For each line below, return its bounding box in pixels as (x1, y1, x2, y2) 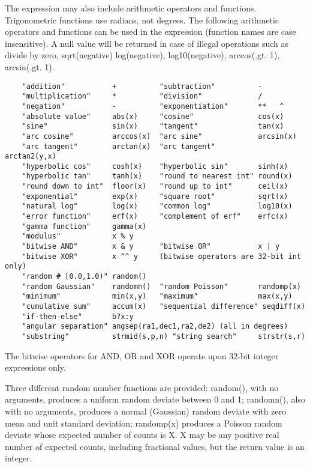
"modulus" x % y (22, 232, 134, 241)
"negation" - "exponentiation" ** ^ (22, 102, 284, 111)
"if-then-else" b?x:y (22, 312, 134, 321)
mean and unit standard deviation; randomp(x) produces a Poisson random (5, 416, 282, 429)
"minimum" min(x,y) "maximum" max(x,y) (22, 292, 293, 301)
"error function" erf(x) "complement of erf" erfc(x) (22, 212, 288, 221)
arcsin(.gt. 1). (5, 60, 55, 73)
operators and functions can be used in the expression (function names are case (5, 25, 296, 38)
